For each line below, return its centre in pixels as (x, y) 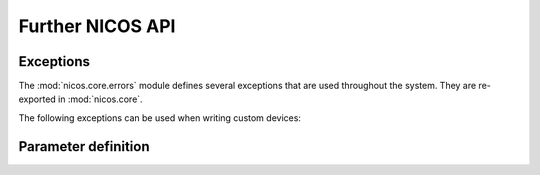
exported (37, 99)
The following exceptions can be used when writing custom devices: (160, 117)
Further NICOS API (97, 26)
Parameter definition (84, 146)
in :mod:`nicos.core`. (101, 99)
